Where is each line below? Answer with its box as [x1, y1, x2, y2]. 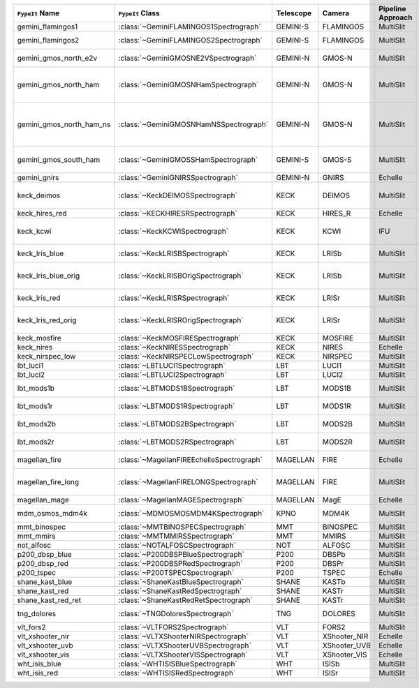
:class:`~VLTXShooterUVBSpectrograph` [118, 641, 251, 650]
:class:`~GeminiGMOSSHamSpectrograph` [118, 155, 258, 164]
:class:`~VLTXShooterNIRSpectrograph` [118, 631, 249, 641]
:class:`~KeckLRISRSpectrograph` [118, 293, 230, 303]
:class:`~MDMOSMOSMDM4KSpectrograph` [118, 509, 265, 518]
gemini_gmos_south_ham [17, 155, 101, 164]
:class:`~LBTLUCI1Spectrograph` [118, 361, 226, 370]
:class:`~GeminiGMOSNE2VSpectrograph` [118, 53, 257, 63]
